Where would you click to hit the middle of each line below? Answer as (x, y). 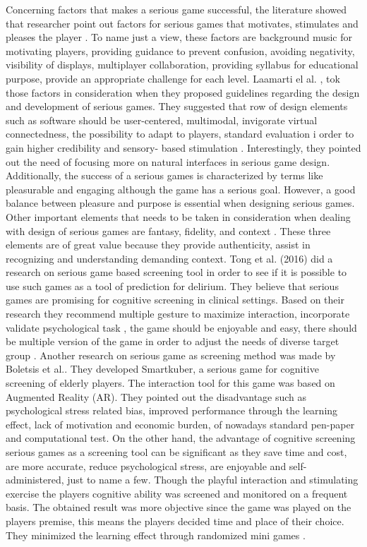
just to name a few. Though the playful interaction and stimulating (213, 480)
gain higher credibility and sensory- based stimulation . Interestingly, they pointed (183, 147)
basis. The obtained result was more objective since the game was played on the (179, 507)
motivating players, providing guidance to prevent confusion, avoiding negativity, (180, 50)
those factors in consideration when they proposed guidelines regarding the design (183, 92)
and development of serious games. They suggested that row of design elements (177, 106)
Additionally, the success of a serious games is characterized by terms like (164, 175)
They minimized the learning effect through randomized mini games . (156, 535)
